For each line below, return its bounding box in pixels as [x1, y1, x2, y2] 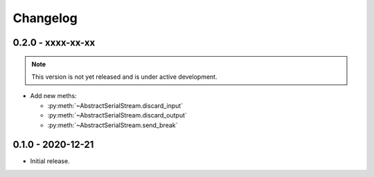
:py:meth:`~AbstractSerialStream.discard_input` [47, 101, 184, 110]
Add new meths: [30, 92, 78, 100]
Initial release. [30, 157, 70, 165]
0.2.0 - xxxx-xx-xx [12, 37, 96, 48]
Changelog [12, 10, 78, 26]
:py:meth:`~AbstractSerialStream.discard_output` [47, 111, 187, 120]
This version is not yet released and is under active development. [31, 73, 217, 81]
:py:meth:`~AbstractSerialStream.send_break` [47, 121, 178, 129]
